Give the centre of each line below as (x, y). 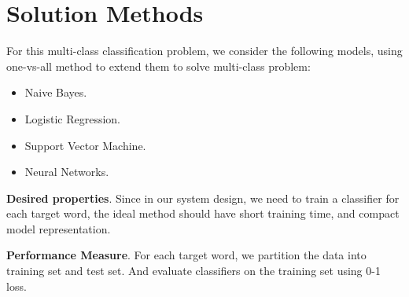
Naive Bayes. (56, 92)
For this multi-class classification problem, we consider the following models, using (204, 51)
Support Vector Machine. (85, 145)
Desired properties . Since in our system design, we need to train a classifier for (203, 198)
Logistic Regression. (72, 118)
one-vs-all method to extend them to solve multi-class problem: (158, 66)
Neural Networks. (67, 172)
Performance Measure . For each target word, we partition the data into (186, 255)
